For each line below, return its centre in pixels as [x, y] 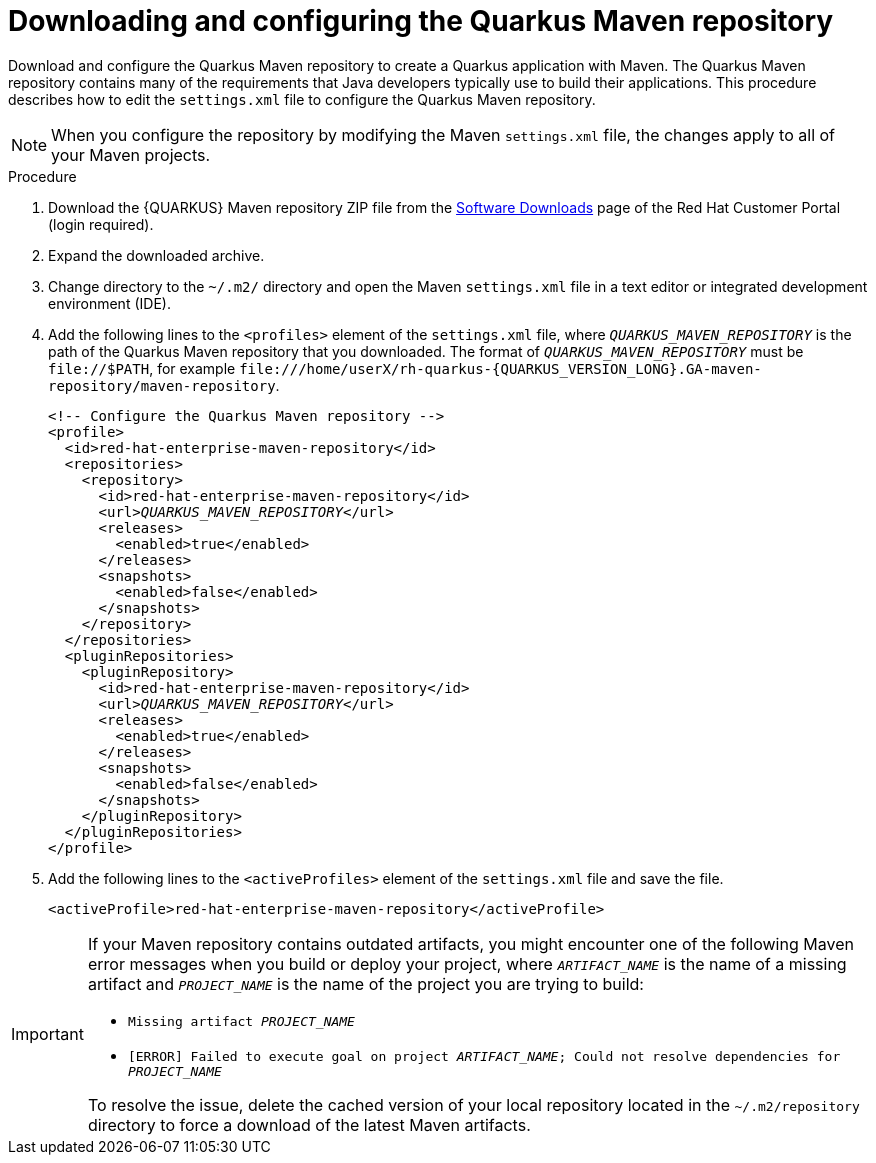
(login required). [101, 224]
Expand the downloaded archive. [156, 255]
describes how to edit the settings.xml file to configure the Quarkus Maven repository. [302, 99]
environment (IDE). [109, 303]
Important [47, 1034]
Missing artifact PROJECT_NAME [241, 1021]
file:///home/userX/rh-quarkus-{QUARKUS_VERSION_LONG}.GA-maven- [500, 368]
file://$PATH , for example [142, 368]
